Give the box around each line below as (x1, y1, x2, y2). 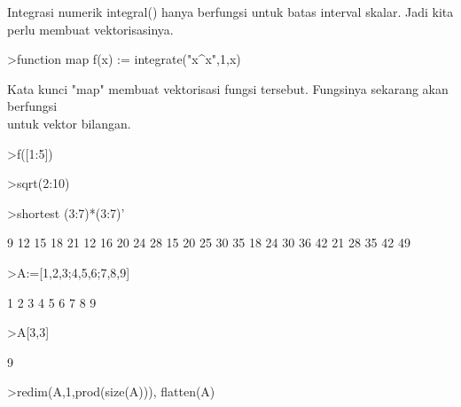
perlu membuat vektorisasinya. (7, 20, 174, 38)
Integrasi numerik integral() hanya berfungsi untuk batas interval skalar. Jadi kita (7, 3, 454, 20)
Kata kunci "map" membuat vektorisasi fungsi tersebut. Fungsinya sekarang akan (7, 79, 449, 98)
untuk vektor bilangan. (7, 113, 131, 132)
